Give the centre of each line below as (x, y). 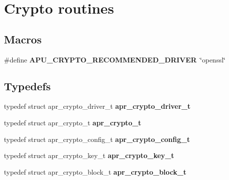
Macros (23, 39)
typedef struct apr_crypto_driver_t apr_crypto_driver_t (97, 106)
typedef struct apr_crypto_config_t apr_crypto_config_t (97, 139)
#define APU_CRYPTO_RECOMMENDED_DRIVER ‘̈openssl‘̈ (115, 59)
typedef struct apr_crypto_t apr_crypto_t (73, 122)
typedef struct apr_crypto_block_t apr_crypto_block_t (95, 171)
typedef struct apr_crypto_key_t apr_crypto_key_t (89, 155)
